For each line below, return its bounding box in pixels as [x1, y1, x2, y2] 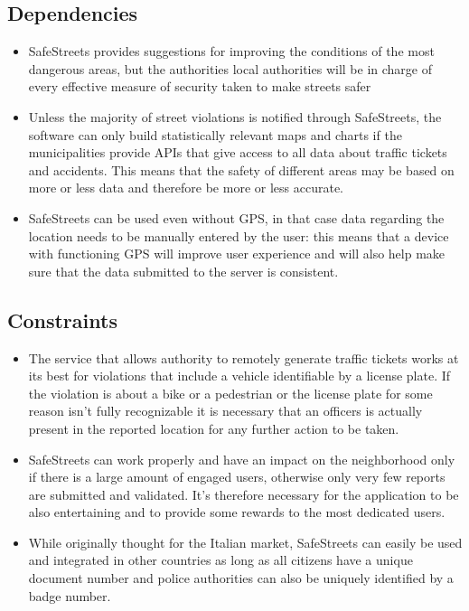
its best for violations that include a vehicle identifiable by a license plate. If [28, 366, 451, 385]
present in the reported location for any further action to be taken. [28, 418, 399, 437]
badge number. [28, 586, 111, 605]
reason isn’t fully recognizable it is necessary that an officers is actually [28, 401, 423, 420]
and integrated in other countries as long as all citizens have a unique [28, 550, 413, 569]
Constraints [7, 305, 117, 334]
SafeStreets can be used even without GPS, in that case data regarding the [28, 208, 445, 227]
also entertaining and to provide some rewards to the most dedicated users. [28, 503, 446, 522]
